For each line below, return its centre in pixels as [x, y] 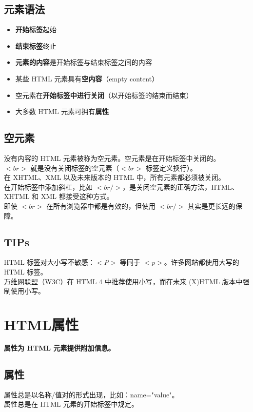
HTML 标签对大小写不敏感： [49, 262]
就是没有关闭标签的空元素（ [75, 167]
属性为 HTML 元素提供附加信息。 [59, 347]
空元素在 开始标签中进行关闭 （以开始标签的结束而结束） [104, 95]
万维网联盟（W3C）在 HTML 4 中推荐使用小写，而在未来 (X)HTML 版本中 [123, 281]
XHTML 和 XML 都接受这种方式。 [59, 196]
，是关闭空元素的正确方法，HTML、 [181, 186]
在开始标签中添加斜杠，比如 [48, 186]
